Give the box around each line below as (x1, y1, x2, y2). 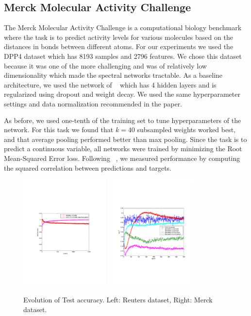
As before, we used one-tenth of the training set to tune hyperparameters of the (4, 115, 241, 125)
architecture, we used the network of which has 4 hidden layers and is (4, 79, 217, 89)
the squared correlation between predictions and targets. (4, 162, 171, 173)
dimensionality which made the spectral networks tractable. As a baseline (4, 70, 223, 80)
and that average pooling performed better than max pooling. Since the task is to (4, 134, 247, 144)
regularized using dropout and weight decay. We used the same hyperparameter (4, 89, 240, 99)
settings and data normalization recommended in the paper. (4, 98, 183, 108)
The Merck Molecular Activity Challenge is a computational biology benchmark (4, 22, 242, 33)
